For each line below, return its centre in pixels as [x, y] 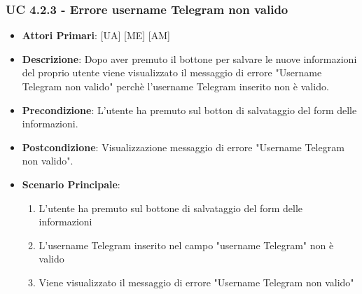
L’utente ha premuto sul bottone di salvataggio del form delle [171, 208]
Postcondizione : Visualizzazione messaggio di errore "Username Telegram [183, 147]
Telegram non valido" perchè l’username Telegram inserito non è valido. [175, 86]
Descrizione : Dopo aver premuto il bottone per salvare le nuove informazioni [189, 58]
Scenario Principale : [71, 184]
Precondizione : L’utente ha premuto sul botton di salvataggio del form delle [189, 110]
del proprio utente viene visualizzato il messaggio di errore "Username [172, 72]
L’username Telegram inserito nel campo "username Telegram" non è [186, 245]
